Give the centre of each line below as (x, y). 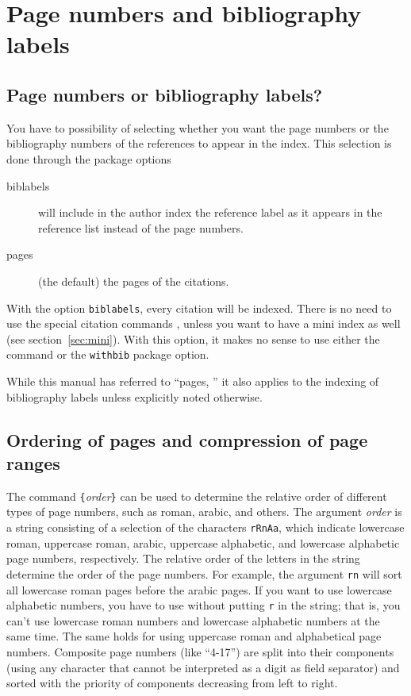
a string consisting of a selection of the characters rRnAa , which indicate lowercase (205, 527)
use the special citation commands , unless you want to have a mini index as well (204, 323)
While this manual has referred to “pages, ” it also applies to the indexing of (193, 381)
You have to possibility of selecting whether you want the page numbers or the (198, 127)
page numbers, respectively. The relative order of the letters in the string (183, 558)
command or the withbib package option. (108, 354)
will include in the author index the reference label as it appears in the (210, 212)
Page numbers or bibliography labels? (165, 94)
